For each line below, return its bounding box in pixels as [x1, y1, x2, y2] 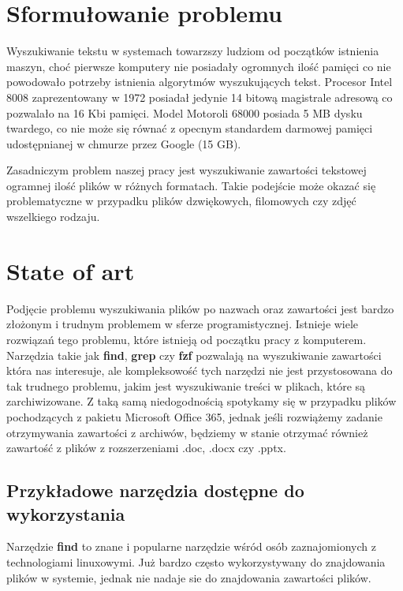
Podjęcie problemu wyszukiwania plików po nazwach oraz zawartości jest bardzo [6, 300, 394, 316]
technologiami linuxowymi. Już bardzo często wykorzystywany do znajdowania [6, 553, 386, 570]
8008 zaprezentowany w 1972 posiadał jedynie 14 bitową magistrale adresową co [6, 88, 393, 105]
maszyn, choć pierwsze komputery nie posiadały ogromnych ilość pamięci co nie [6, 58, 391, 74]
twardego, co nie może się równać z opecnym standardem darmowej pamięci [6, 120, 373, 137]
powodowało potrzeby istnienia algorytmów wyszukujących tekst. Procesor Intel [6, 73, 393, 90]
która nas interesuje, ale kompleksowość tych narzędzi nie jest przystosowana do [6, 362, 393, 379]
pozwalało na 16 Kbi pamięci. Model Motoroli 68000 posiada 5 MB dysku [6, 104, 363, 121]
